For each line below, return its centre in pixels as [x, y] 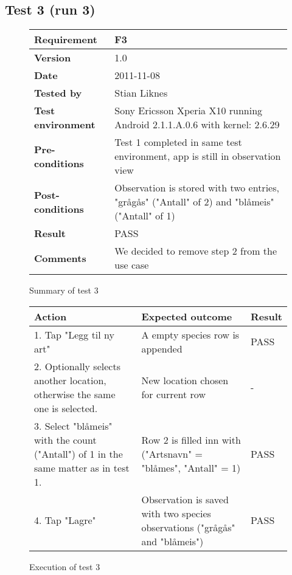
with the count [65, 439]
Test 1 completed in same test [178, 142]
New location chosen [185, 380]
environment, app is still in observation [198, 156]
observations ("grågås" [188, 527]
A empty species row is [190, 334]
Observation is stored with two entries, [197, 188]
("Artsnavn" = [172, 453]
